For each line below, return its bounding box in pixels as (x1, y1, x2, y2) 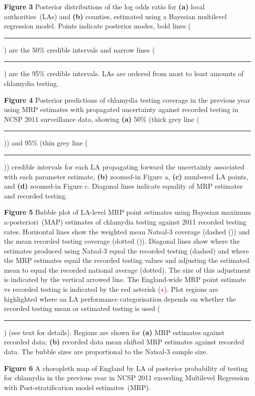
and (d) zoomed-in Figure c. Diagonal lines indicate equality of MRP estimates (4, 181, 243, 191)
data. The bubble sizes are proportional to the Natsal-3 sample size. (4, 346, 208, 357)
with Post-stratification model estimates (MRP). (4, 382, 151, 392)
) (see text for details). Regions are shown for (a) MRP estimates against (4, 327, 225, 337)
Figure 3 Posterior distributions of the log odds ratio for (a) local (4, 1, 205, 11)
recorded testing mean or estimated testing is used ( (4, 303, 160, 313)
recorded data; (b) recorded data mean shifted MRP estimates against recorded (4, 337, 244, 347)
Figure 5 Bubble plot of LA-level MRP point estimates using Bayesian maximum (4, 207, 251, 217)
